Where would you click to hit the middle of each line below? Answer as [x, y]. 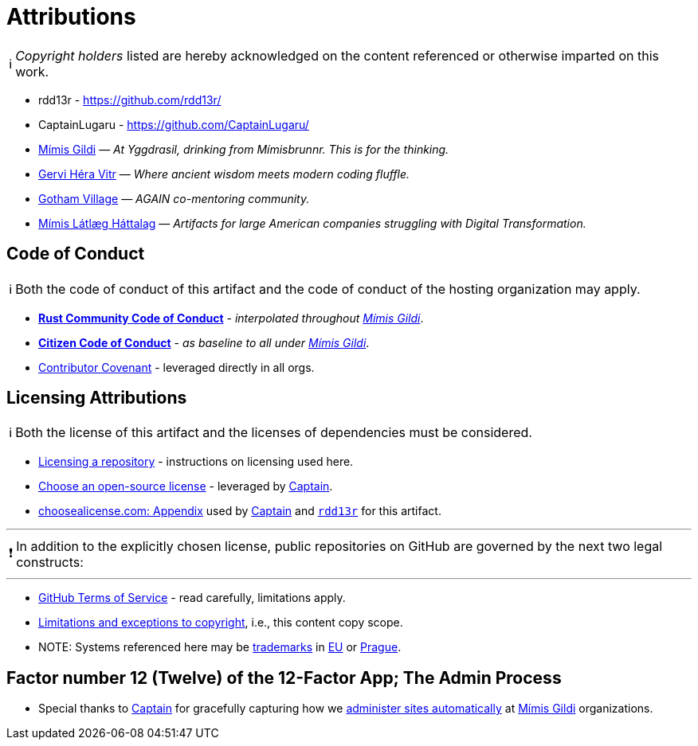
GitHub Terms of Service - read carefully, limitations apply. [192, 598]
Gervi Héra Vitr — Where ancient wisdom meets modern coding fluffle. [224, 174]
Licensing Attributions [97, 398]
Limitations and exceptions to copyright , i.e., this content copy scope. [221, 623]
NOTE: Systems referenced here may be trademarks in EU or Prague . [220, 647]
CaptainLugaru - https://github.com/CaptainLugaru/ [174, 124]
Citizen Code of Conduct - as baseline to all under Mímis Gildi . [204, 342]
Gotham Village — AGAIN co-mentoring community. [174, 198]
